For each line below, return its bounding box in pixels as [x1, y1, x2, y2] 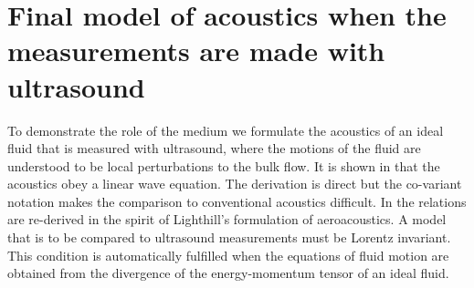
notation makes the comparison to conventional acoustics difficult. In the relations [7, 191, 467, 211]
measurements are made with [7, 32, 385, 69]
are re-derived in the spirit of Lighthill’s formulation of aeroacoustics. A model [7, 210, 447, 229]
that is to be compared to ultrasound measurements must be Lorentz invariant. [7, 228, 451, 247]
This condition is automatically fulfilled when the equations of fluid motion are [7, 245, 449, 264]
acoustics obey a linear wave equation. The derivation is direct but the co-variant [7, 174, 462, 193]
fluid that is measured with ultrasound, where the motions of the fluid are [7, 139, 421, 158]
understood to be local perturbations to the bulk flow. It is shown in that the [7, 156, 440, 175]
